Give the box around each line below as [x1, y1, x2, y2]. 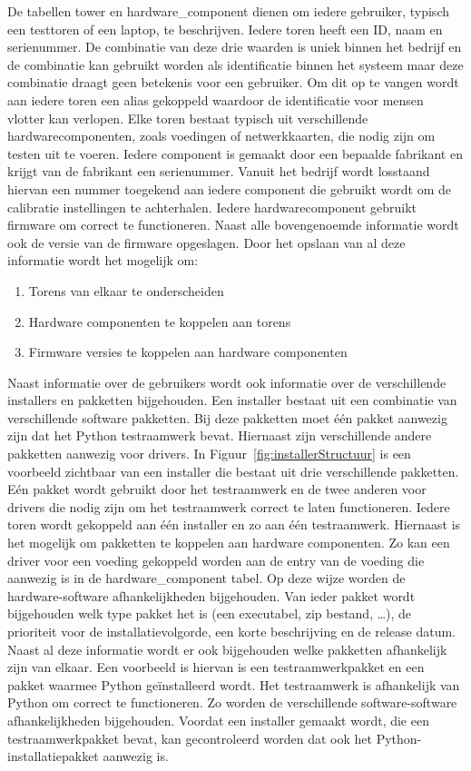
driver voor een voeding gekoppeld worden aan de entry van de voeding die [7, 550, 425, 569]
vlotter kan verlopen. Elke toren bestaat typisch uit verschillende [7, 108, 368, 127]
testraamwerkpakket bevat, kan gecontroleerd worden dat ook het [7, 728, 372, 747]
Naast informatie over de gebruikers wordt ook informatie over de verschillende [7, 372, 446, 391]
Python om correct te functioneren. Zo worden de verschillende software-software [7, 693, 457, 712]
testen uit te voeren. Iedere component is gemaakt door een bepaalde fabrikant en [7, 143, 463, 163]
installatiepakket [7, 746, 99, 766]
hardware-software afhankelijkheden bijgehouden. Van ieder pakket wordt [7, 586, 416, 605]
